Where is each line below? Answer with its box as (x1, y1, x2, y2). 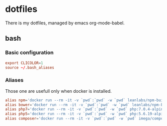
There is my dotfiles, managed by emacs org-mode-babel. (5, 20, 125, 26)
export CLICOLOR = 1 (5, 61, 43, 65)
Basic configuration (5, 49, 54, 56)
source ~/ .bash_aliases (5, 65, 55, 70)
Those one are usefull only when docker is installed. (5, 88, 112, 94)
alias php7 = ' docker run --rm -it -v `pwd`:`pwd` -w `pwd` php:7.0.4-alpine (5, 107, 166, 112)
